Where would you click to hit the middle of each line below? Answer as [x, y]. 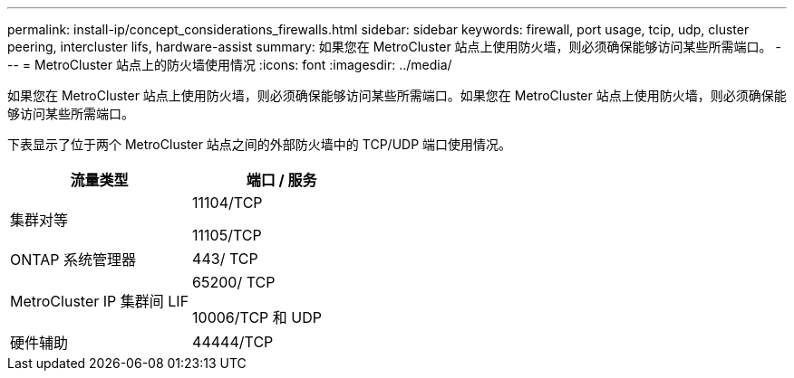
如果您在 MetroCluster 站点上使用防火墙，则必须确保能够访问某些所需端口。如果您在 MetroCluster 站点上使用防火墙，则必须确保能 [397, 95]
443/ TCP [225, 259]
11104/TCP [228, 203]
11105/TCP [227, 235]
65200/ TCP [234, 282]
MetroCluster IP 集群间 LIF [100, 301]
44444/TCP [233, 342]
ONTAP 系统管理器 [73, 260]
